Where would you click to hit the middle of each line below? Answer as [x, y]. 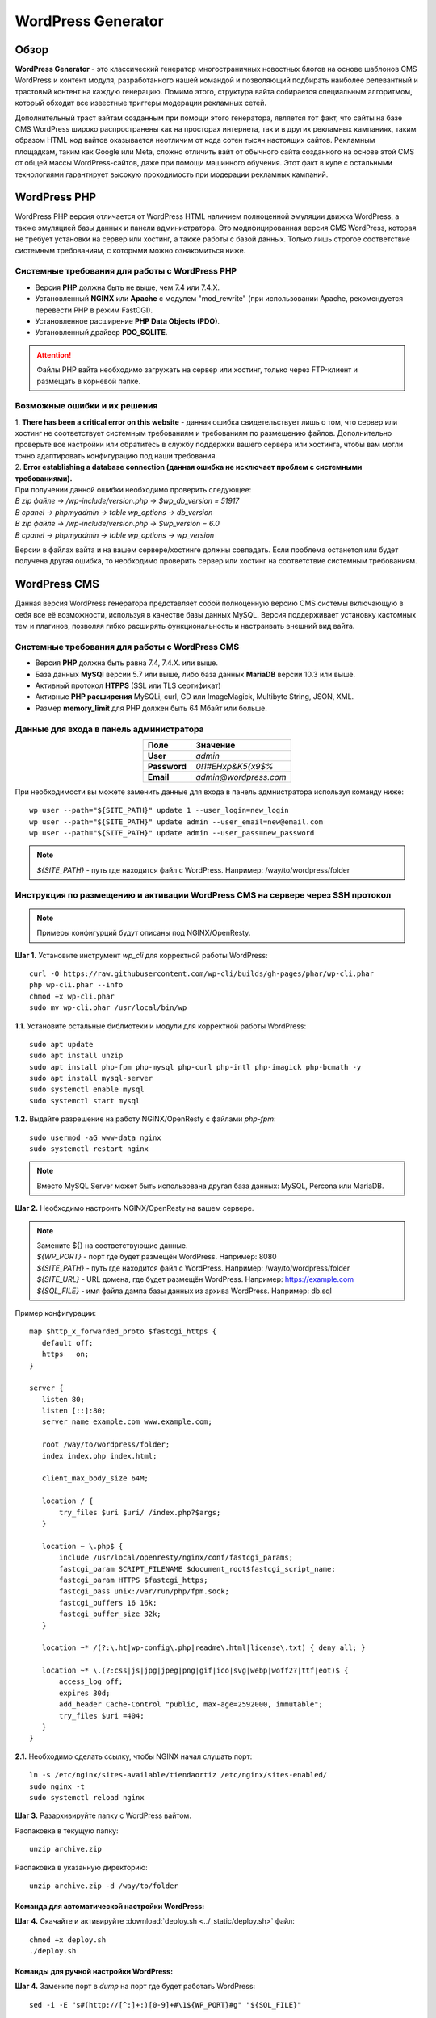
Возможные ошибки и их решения [86, 406]
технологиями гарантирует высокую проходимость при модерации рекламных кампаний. [172, 174]
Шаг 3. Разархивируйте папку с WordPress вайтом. [103, 1815]
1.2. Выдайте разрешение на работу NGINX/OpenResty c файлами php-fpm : [145, 1119]
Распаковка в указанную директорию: [82, 1867]
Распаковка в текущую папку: [67, 1830]
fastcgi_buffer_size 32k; [110, 1614]
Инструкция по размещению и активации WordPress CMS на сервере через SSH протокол [203, 894]
